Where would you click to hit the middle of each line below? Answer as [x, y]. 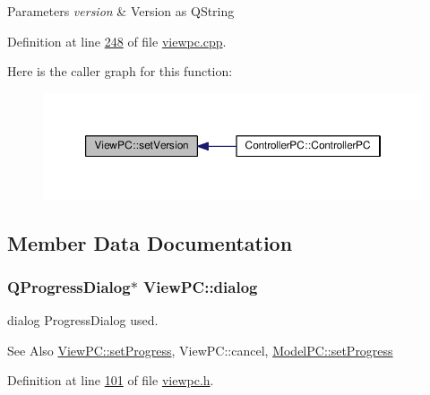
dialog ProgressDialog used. [83, 320]
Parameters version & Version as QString [121, 11]
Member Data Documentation [150, 242]
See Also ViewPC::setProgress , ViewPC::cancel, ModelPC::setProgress [200, 350]
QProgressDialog [69, 286]
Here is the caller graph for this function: [120, 71]
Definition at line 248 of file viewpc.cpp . [117, 41]
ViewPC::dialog [201, 286]
